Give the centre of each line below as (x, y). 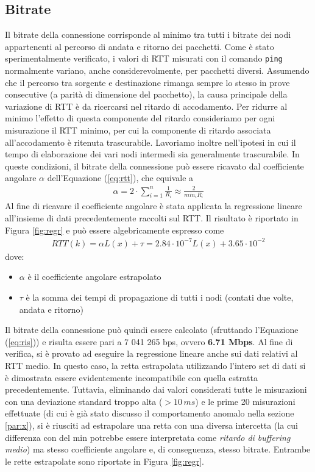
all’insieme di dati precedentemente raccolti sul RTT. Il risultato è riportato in (152, 218)
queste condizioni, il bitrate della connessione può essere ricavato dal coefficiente (154, 166)
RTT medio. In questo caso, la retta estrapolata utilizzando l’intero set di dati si (155, 365)
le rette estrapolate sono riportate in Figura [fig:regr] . (104, 461)
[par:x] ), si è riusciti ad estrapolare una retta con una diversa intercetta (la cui (151, 425)
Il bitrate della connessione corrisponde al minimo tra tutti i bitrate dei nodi (148, 34)
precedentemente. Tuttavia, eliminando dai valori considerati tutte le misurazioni (156, 389)
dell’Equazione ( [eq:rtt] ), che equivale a (120, 178)
